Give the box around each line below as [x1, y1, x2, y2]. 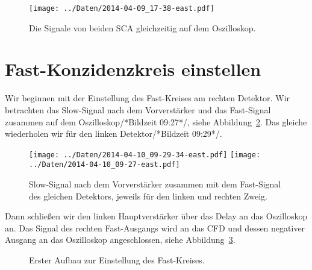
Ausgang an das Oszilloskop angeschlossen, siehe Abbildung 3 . [5, 233, 236, 246]
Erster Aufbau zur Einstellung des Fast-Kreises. [29, 254, 205, 266]
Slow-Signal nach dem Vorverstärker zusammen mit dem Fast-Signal [29, 178, 281, 190]
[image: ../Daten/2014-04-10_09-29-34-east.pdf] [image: [29, 150, 261, 159]
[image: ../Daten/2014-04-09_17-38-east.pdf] [29, 4, 214, 13]
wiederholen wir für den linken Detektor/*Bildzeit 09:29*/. [5, 127, 222, 140]
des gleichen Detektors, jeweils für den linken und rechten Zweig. [29, 189, 268, 202]
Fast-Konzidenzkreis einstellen [5, 57, 261, 81]
